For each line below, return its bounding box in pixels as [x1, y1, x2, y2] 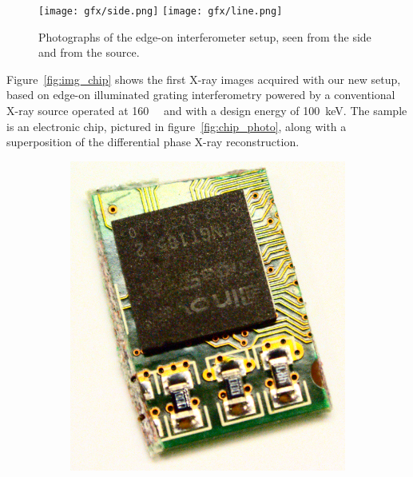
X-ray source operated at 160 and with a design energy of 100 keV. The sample [6, 102, 407, 119]
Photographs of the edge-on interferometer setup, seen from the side [38, 28, 371, 45]
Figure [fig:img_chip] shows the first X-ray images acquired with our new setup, [6, 70, 401, 87]
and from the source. [38, 44, 140, 61]
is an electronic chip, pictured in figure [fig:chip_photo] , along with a [6, 117, 347, 134]
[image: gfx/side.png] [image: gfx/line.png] [38, 6, 283, 17]
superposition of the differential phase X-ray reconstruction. [6, 133, 300, 150]
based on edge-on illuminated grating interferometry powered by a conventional [6, 86, 395, 103]
